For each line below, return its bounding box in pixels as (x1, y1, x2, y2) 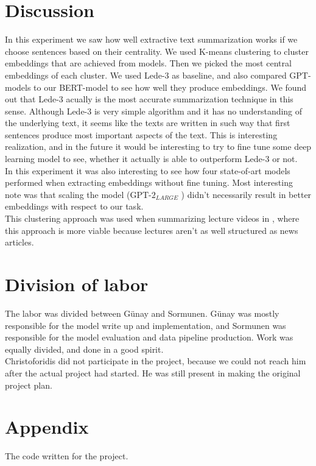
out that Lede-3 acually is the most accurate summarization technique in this (5, 93, 293, 105)
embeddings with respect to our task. (5, 200, 144, 213)
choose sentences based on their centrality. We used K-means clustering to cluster (5, 44, 309, 57)
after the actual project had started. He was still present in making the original (5, 366, 301, 379)
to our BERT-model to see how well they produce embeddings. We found (33, 80, 307, 93)
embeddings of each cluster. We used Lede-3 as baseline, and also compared (5, 68, 287, 81)
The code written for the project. (5, 450, 128, 462)
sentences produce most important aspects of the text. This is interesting (5, 128, 278, 141)
